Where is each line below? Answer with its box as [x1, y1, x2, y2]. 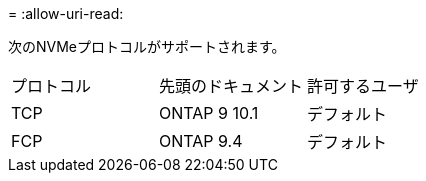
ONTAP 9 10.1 [159, 103, 259, 123]
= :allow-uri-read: [8, 5, 124, 22]
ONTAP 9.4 [159, 131, 243, 151]
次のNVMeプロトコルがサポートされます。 [8, 38, 286, 55]
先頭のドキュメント [159, 76, 304, 96]
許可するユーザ [307, 76, 419, 96]
